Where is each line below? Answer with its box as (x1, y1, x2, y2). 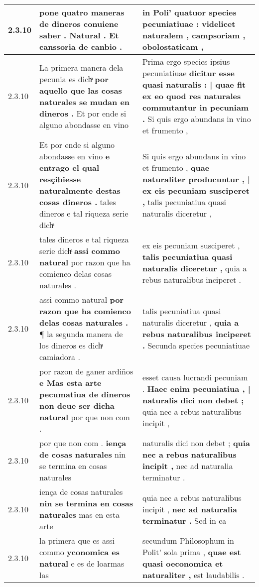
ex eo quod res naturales (142, 90, 241, 102)
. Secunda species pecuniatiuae (142, 340, 250, 351)
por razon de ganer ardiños (39, 365, 133, 377)
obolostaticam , (142, 41, 204, 52)
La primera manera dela (39, 61, 124, 73)
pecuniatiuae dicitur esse (142, 67, 235, 79)
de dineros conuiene (39, 18, 119, 29)
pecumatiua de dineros (39, 388, 130, 400)
